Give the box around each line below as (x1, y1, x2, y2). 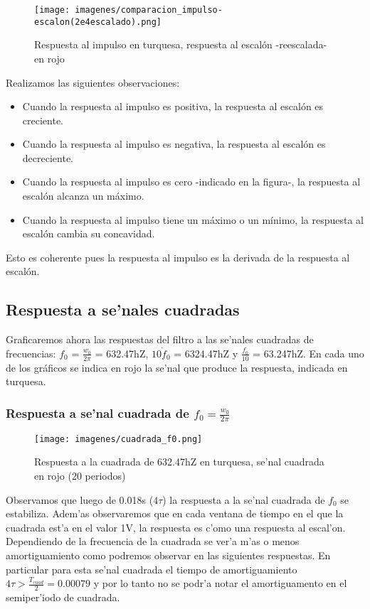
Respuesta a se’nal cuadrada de (6, 404, 189, 421)
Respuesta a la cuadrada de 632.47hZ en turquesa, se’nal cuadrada (34, 454, 324, 469)
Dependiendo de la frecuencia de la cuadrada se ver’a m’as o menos (6, 534, 300, 549)
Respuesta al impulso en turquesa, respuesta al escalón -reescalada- (34, 37, 327, 52)
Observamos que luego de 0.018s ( (6, 492, 154, 507)
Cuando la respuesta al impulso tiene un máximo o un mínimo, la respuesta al (22, 212, 364, 227)
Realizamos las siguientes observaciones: (6, 75, 180, 90)
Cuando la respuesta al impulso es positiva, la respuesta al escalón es (22, 99, 324, 114)
